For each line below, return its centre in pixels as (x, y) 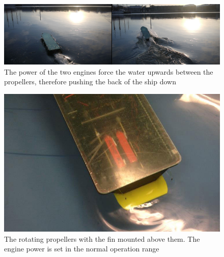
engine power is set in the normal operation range (82, 249)
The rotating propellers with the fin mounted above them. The (102, 238)
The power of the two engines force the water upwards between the (109, 71)
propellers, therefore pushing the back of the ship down (90, 82)
